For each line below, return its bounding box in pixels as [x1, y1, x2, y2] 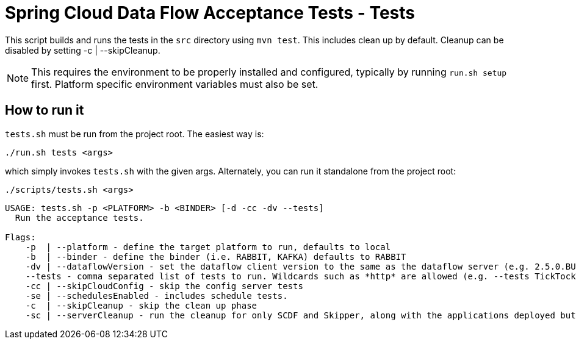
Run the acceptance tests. [15, 212, 144, 223]
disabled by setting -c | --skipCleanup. [5, 45, 160, 56]
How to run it [5, 102, 84, 118]
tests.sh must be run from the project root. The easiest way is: [5, 128, 264, 139]
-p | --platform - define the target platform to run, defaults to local [25, 242, 391, 252]
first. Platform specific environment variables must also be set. [31, 77, 319, 90]
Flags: [5, 232, 36, 242]
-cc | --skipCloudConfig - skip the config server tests [25, 281, 303, 291]
